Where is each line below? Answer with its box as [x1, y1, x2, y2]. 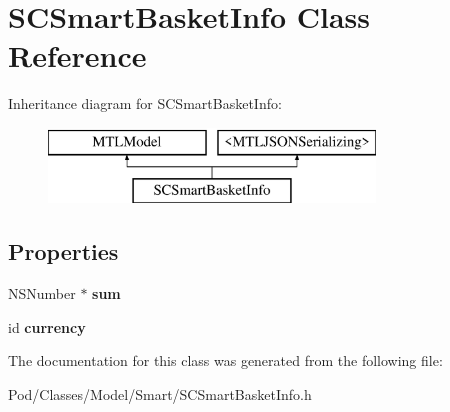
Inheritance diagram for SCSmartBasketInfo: [8, 93, 282, 114]
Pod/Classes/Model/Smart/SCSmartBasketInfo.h [8, 384, 312, 405]
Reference [8, 35, 147, 76]
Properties [8, 236, 119, 267]
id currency [8, 316, 86, 337]
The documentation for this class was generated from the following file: [8, 350, 443, 371]
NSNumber [8, 283, 76, 304]
